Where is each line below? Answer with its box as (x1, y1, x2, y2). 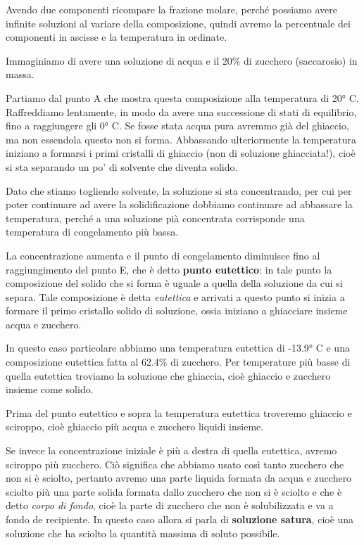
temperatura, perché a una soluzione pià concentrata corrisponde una (6, 210, 305, 225)
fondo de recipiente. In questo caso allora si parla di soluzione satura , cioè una (6, 512, 354, 526)
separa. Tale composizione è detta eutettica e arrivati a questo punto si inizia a (6, 289, 345, 304)
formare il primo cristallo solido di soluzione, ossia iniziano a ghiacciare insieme (6, 303, 348, 318)
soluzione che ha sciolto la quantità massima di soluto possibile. (6, 525, 280, 540)
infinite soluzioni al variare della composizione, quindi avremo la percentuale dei (6, 15, 351, 30)
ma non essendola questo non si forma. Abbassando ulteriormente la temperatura (6, 132, 357, 146)
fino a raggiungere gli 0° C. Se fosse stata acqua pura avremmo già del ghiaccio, (6, 118, 349, 133)
